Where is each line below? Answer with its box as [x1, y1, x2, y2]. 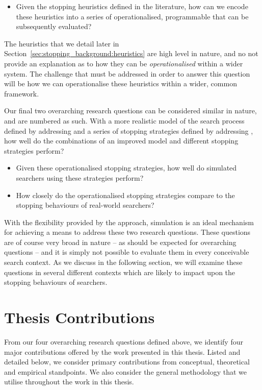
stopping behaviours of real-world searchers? [16, 200, 154, 210]
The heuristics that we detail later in [4, 38, 119, 48]
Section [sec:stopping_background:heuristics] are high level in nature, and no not [4, 48, 258, 59]
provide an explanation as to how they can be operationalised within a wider [4, 58, 243, 68]
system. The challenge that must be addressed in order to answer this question [4, 68, 250, 79]
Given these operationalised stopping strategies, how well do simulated [16, 162, 237, 173]
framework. [4, 88, 39, 99]
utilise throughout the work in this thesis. [4, 376, 134, 387]
